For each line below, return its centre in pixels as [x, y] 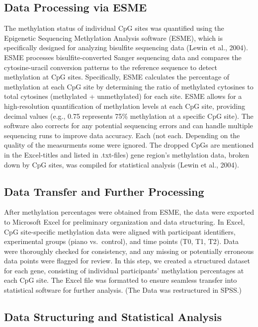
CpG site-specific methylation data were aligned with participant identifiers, [120, 231]
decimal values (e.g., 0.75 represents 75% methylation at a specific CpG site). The [129, 116]
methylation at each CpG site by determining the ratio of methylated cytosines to [129, 86]
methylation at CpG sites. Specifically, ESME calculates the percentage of [117, 77]
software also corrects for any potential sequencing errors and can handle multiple [129, 125]
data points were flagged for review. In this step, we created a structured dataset [127, 261]
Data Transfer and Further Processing [104, 191]
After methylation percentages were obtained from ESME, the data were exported [129, 212]
